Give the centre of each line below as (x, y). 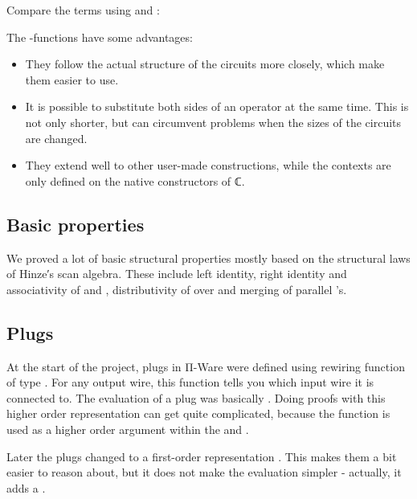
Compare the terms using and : (83, 10)
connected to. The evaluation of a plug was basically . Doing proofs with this (196, 397)
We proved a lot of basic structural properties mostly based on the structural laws (208, 258)
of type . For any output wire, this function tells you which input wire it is (190, 382)
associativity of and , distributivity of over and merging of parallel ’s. (177, 289)
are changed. (56, 138)
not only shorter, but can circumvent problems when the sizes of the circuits (213, 122)
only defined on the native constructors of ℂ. (135, 180)
